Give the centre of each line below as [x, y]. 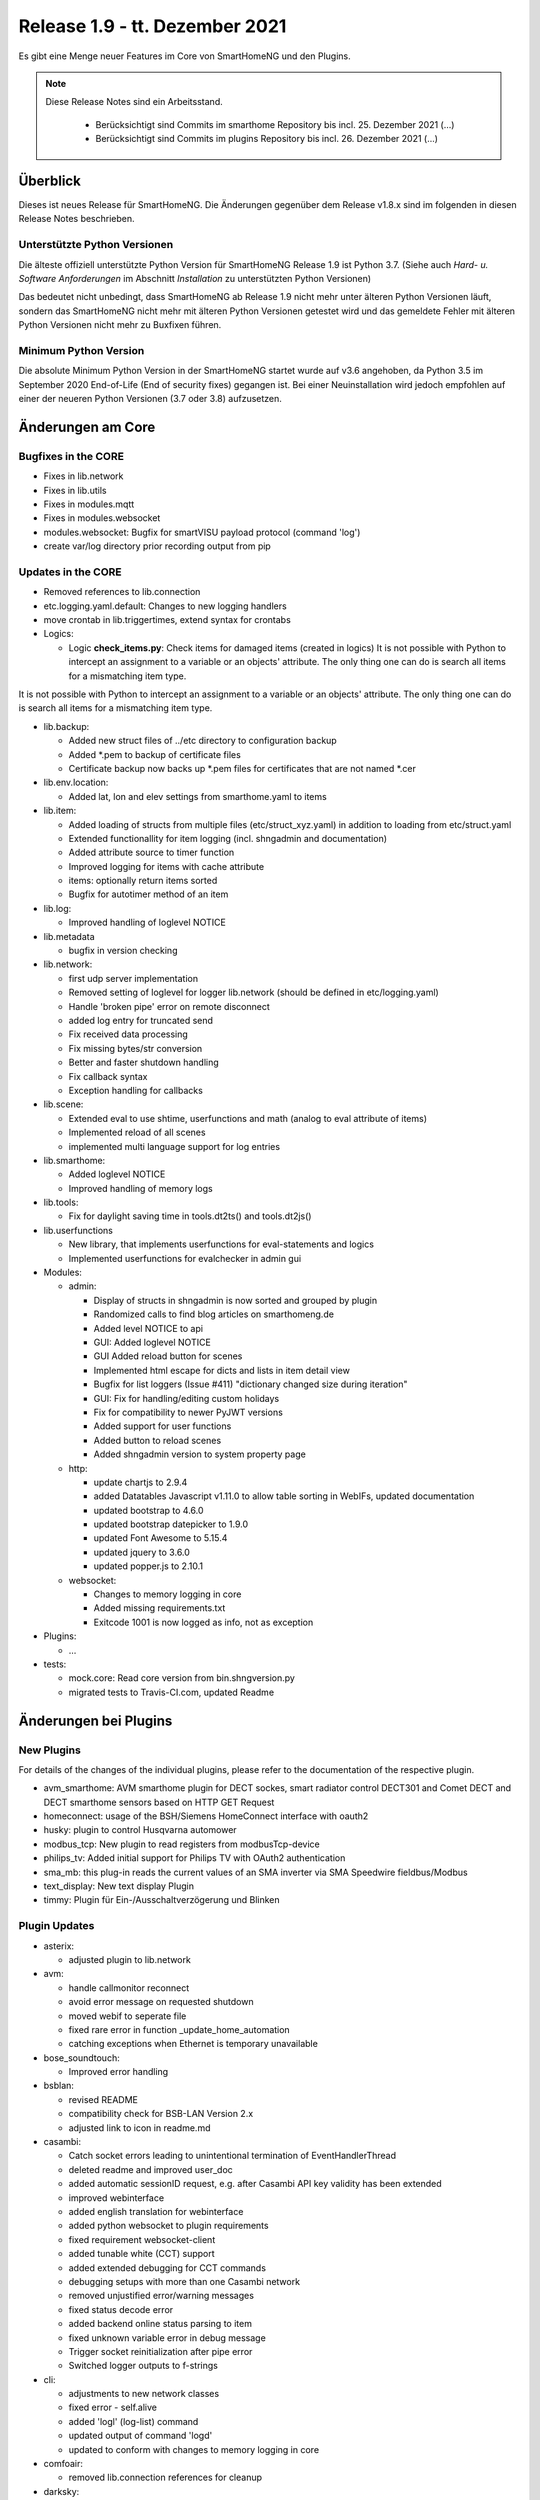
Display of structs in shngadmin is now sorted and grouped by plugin [235, 1300]
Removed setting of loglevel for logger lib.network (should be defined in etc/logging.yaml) [253, 992]
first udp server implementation [133, 978]
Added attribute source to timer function [151, 852]
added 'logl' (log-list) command [133, 2421]
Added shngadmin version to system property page [200, 1454]
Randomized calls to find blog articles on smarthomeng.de [214, 1314]
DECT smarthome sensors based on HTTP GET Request [159, 1802]
